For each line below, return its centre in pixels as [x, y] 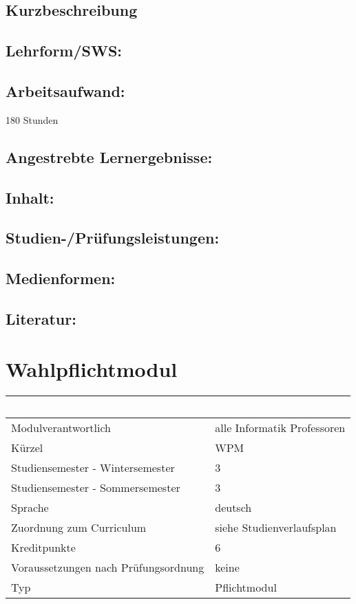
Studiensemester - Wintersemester [93, 468]
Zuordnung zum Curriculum [79, 528]
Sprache [30, 508]
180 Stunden [32, 119]
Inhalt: [30, 197]
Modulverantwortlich [61, 428]
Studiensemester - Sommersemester [96, 488]
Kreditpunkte [43, 548]
